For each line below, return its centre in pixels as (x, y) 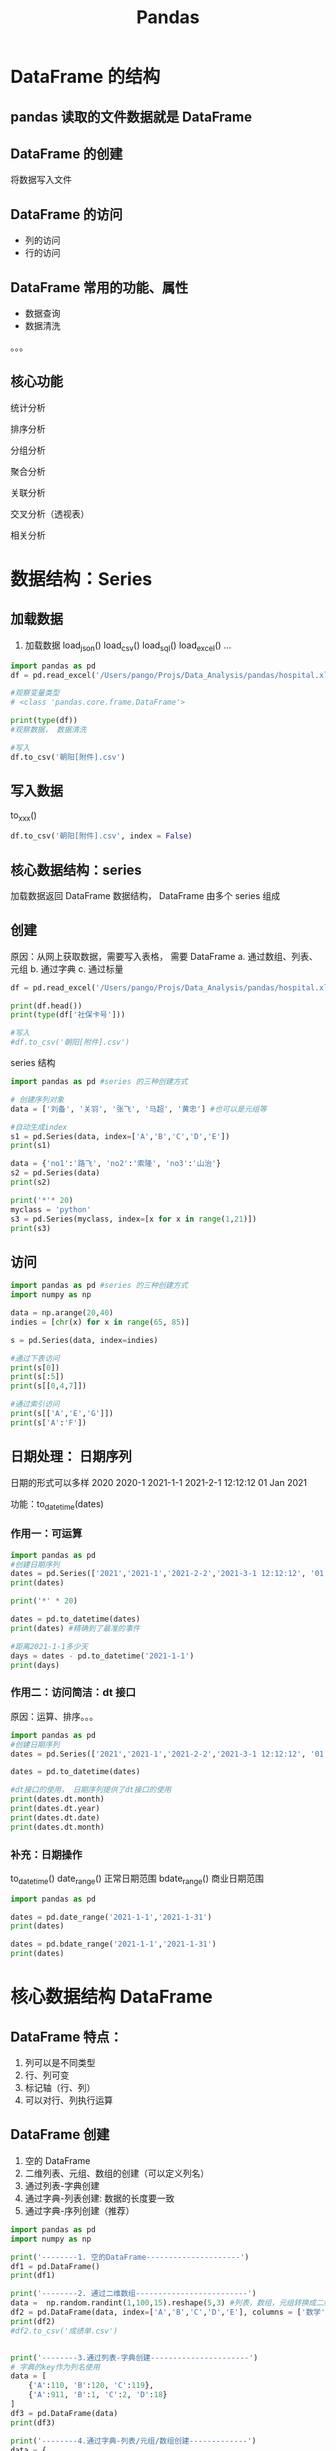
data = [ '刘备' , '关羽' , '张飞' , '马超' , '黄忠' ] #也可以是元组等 (138, 1109)
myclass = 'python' (51, 1209)
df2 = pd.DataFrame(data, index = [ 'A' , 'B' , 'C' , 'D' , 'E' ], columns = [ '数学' (168, 2312)
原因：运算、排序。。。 (54, 1716)
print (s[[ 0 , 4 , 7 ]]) (48, 1386)
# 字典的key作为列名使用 (55, 2367)
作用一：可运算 (46, 1534)
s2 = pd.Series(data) (55, 1173)
